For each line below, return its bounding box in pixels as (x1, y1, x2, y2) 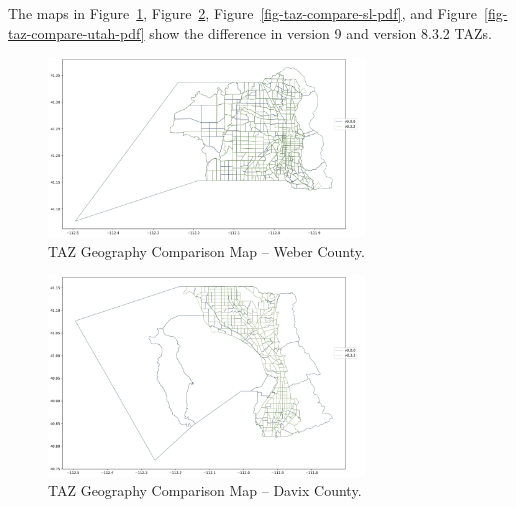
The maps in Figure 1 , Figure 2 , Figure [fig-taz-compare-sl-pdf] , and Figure (8, 3, 478, 23)
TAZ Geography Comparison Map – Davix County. (48, 480, 362, 501)
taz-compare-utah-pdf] (8, 22, 145, 43)
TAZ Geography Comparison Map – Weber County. (48, 240, 365, 261)
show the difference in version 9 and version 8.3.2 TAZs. (149, 22, 492, 43)
